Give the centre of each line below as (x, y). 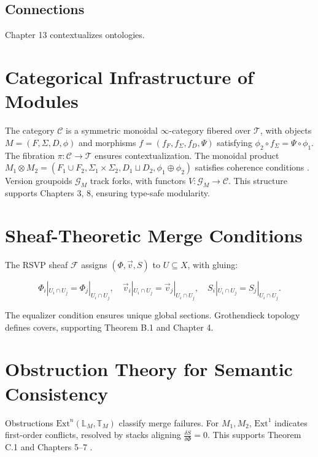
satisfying (235, 142)
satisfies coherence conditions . (252, 167)
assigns (94, 264)
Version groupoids (39, 181)
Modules (42, 101)
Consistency (57, 393)
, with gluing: (213, 264)
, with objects (286, 130)
